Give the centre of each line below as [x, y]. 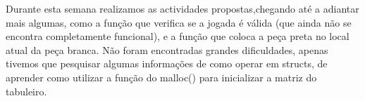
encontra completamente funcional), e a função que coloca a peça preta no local [178, 36]
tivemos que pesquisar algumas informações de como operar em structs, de [167, 63]
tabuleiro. [26, 91]
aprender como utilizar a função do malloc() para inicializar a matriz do [161, 77]
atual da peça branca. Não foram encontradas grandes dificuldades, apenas [167, 49]
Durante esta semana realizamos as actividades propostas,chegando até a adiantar [182, 8]
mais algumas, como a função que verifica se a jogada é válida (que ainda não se [179, 22]
